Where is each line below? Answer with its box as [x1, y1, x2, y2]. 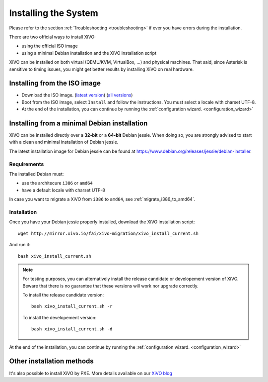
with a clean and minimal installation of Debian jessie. [9, 139, 119, 145]
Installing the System [9, 7, 99, 18]
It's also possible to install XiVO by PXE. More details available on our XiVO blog [9, 370, 172, 376]
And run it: [9, 242, 31, 248]
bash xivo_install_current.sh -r [31, 303, 113, 309]
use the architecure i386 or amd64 [21, 180, 93, 186]
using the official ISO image [21, 43, 78, 49]
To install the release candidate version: [22, 292, 104, 298]
